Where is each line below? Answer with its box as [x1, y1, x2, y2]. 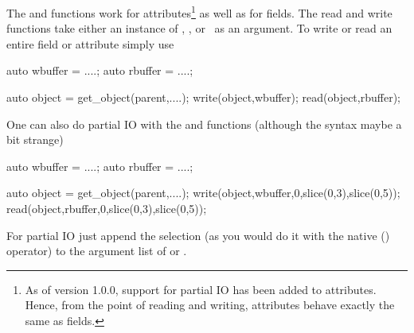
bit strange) [6, 131, 64, 148]
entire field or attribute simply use [6, 35, 174, 52]
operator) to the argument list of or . [6, 242, 187, 259]
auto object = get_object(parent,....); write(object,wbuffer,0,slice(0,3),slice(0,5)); [6, 184, 400, 201]
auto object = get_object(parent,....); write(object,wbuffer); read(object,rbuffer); [6, 89, 400, 106]
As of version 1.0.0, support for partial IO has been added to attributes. [25, 281, 377, 297]
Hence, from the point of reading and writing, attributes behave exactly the [25, 296, 395, 313]
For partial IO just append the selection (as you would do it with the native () [6, 227, 390, 243]
